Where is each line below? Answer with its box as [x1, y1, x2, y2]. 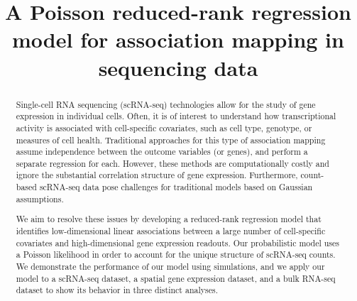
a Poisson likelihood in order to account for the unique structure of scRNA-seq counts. [16, 248, 336, 261]
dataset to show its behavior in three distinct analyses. [16, 284, 218, 296]
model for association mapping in [12, 25, 344, 54]
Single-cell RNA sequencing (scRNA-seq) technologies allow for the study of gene [16, 98, 316, 110]
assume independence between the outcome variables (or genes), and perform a [16, 146, 308, 158]
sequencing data [98, 53, 258, 82]
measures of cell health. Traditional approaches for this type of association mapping [16, 133, 326, 146]
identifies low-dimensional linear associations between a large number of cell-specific [16, 225, 326, 236]
